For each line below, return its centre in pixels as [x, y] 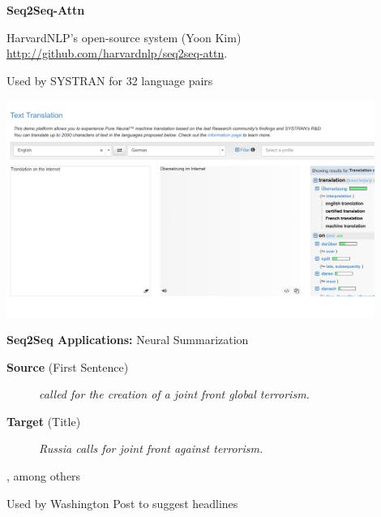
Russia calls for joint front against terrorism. [151, 448]
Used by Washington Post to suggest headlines [122, 503]
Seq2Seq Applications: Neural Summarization [128, 340]
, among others [44, 476]
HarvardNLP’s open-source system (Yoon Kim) [124, 37]
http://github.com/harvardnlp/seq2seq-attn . [117, 53]
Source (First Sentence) [68, 366]
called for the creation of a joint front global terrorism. [174, 394]
